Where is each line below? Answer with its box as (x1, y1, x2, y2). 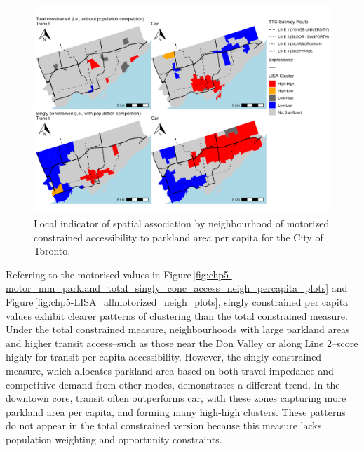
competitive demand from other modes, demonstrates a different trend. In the (6, 377, 340, 391)
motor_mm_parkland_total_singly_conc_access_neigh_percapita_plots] (6, 281, 329, 295)
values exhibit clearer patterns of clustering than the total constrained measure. (6, 308, 348, 323)
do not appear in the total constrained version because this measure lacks (6, 418, 322, 433)
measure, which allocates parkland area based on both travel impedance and (6, 363, 334, 377)
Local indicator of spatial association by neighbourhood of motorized (34, 216, 330, 231)
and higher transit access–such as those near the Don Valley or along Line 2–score (6, 335, 358, 350)
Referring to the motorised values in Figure (6, 267, 191, 281)
